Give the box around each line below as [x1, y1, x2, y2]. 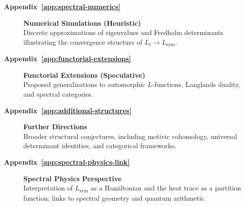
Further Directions [23, 121, 87, 132]
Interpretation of [23, 183, 73, 193]
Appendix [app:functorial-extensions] [4, 53, 131, 64]
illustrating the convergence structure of [23, 36, 142, 47]
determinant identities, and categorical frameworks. [23, 140, 176, 151]
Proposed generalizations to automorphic [23, 79, 145, 89]
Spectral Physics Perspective [23, 173, 122, 183]
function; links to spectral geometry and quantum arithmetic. [23, 192, 206, 203]
